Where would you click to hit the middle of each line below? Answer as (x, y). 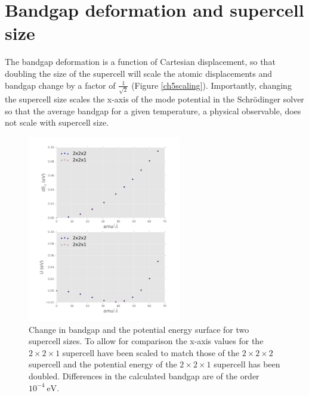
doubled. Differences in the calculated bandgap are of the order (144, 375)
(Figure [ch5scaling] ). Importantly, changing (211, 85)
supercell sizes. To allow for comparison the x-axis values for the (146, 341)
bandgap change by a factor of (60, 85)
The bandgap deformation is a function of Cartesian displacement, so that (140, 62)
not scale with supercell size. (57, 122)
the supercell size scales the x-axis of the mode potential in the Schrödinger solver (154, 99)
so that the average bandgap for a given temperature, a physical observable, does (153, 110)
